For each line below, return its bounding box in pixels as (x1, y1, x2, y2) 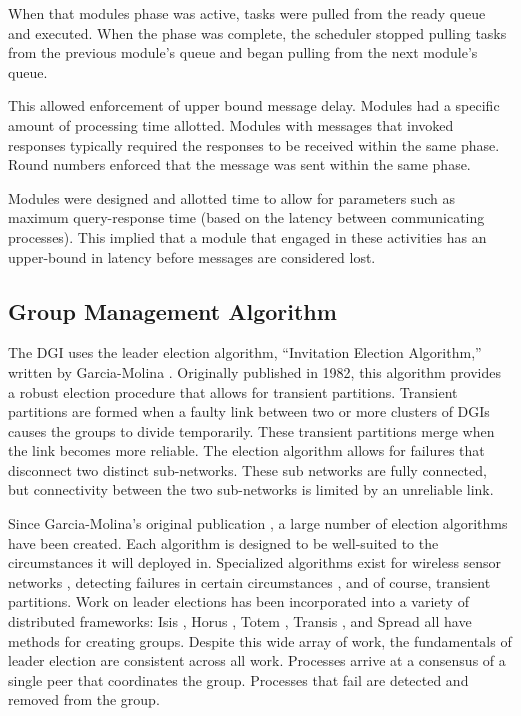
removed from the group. (8, 689, 160, 710)
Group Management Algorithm (8, 295, 337, 326)
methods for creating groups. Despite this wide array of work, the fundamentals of (8, 630, 512, 651)
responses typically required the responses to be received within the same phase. (8, 134, 500, 155)
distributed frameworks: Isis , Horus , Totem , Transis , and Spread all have (8, 611, 472, 632)
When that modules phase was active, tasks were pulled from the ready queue (8, 3, 486, 23)
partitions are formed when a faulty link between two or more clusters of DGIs (8, 401, 490, 422)
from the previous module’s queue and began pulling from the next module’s (8, 42, 478, 63)
